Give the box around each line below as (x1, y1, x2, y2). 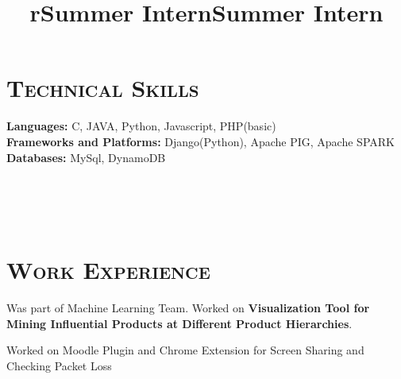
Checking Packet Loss (6, 357, 112, 373)
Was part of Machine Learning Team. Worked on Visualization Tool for (6, 300, 370, 315)
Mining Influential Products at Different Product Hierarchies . (6, 315, 353, 331)
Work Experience (6, 253, 210, 286)
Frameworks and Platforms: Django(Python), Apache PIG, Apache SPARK (6, 133, 395, 149)
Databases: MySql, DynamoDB (6, 149, 166, 165)
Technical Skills (6, 72, 199, 104)
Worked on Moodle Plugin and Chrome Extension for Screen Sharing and (6, 342, 364, 358)
